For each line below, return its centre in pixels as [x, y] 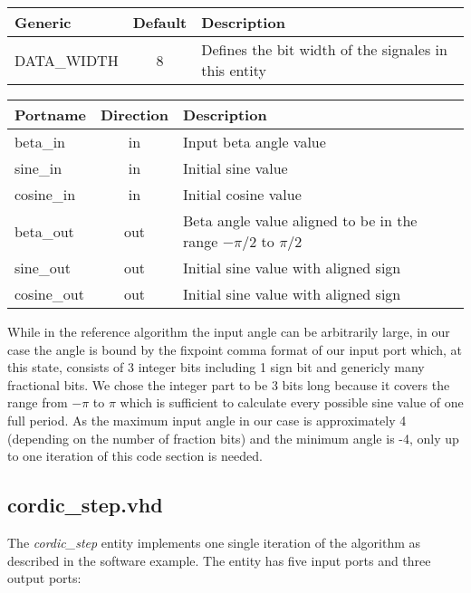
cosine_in [45, 194]
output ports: [44, 578]
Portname [50, 115]
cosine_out [49, 294]
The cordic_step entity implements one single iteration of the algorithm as [214, 542]
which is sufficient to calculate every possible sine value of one [292, 402]
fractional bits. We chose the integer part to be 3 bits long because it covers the [229, 384]
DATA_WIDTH [67, 60]
